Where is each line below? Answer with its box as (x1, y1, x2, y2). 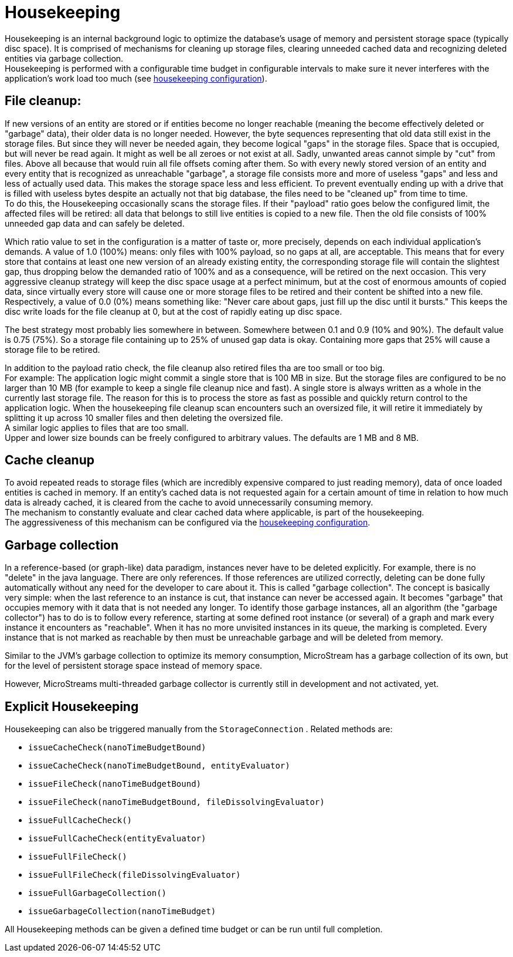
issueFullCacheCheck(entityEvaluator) (28, 834, 206, 844)
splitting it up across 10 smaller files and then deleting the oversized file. (5, 412, 283, 423)
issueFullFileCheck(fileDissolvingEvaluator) (28, 870, 241, 880)
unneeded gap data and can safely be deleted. (5, 218, 185, 228)
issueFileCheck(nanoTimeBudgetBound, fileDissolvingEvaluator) (28, 797, 325, 807)
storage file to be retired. (5, 344, 100, 355)
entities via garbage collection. (5, 53, 124, 63)
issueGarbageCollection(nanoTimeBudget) (28, 907, 216, 916)
